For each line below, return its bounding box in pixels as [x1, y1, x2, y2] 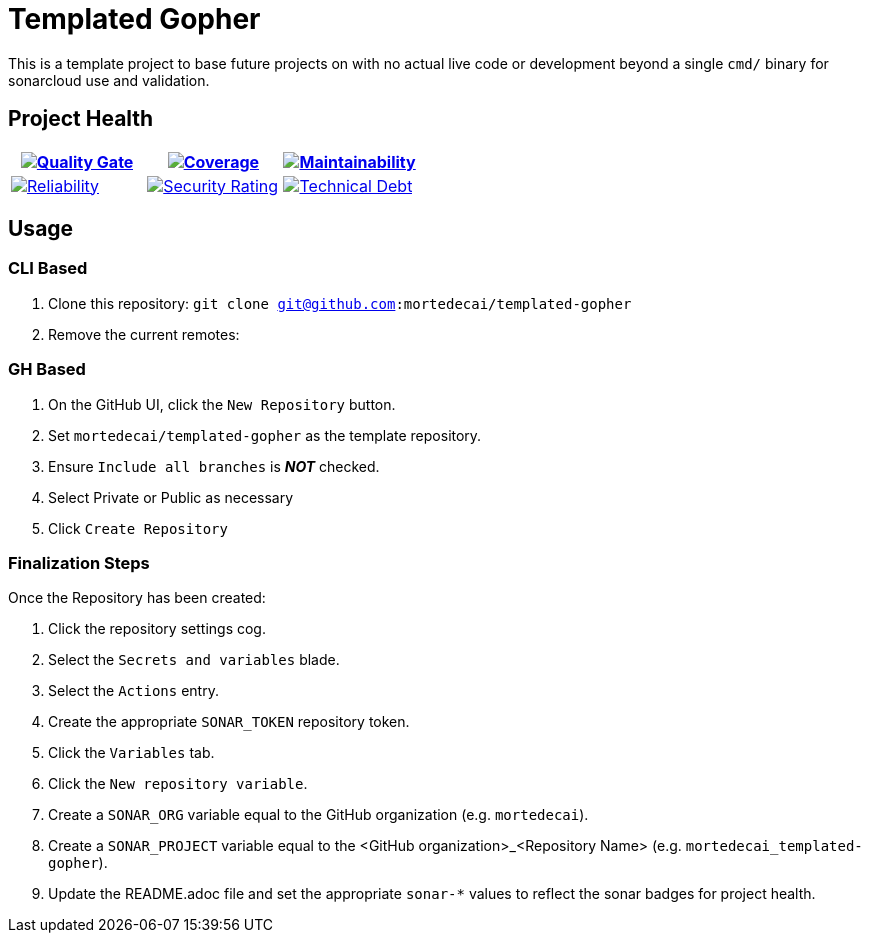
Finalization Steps [8, 552, 150, 573]
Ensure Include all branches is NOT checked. [48, 457, 380, 475]
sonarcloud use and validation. [8, 71, 210, 89]
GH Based [8, 359, 86, 380]
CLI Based [8, 258, 88, 279]
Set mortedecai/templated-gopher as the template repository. [48, 426, 482, 444]
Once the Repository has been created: [8, 589, 266, 607]
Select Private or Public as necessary [48, 488, 294, 506]
